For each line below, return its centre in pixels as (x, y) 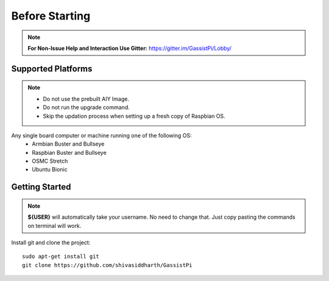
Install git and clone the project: (51, 243)
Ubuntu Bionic (50, 169)
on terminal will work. (55, 226)
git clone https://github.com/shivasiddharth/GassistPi (107, 265)
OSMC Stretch (50, 161)
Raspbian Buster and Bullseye (69, 152)
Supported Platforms (52, 69)
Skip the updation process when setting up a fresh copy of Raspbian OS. (134, 116)
